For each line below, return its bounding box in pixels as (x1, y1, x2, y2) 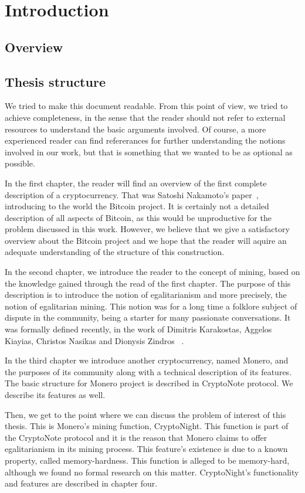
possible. (5, 157, 35, 169)
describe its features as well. (5, 389, 106, 401)
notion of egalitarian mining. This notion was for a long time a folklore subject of (5, 300, 297, 312)
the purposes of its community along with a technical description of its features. (5, 365, 292, 378)
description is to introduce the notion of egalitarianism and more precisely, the (5, 288, 287, 301)
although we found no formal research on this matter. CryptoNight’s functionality (5, 465, 299, 478)
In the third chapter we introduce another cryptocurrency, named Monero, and (5, 354, 289, 366)
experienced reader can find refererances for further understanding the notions (5, 134, 286, 147)
